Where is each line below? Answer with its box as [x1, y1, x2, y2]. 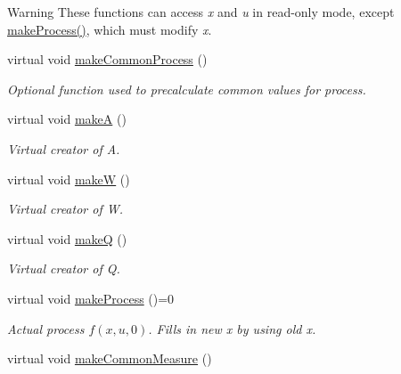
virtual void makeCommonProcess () [7, 50, 208, 69]
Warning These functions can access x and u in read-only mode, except [7, 3, 395, 20]
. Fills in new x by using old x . [148, 319, 316, 337]
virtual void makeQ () [7, 229, 127, 248]
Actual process [7, 319, 85, 337]
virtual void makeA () [7, 110, 127, 128]
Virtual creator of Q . [7, 259, 120, 278]
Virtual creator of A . [7, 139, 120, 158]
